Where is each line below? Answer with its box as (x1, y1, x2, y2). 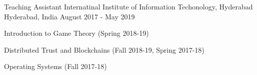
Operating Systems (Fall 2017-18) (4, 61, 107, 72)
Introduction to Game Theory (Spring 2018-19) (4, 28, 149, 38)
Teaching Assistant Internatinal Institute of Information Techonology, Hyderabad (4, 1, 253, 11)
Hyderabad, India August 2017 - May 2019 (4, 11, 135, 21)
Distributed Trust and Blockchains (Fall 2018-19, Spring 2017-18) (4, 44, 204, 55)
